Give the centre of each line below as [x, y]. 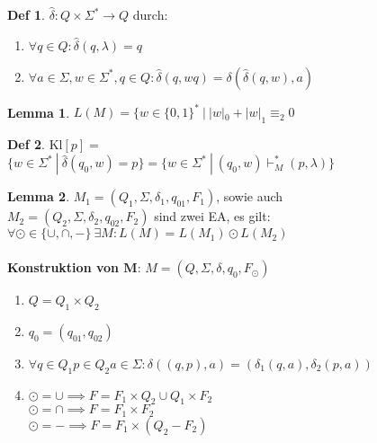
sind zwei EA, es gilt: [212, 216]
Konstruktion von [63, 267]
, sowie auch [250, 196]
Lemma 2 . [39, 196]
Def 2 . [26, 143]
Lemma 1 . [39, 112]
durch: [150, 14]
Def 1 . [26, 14]
